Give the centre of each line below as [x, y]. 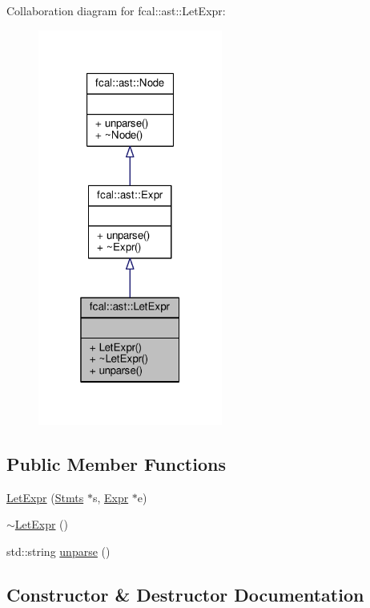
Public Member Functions [116, 464]
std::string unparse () [58, 551]
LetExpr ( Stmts [45, 497]
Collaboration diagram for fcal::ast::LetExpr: [116, 10]
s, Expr [111, 497]
